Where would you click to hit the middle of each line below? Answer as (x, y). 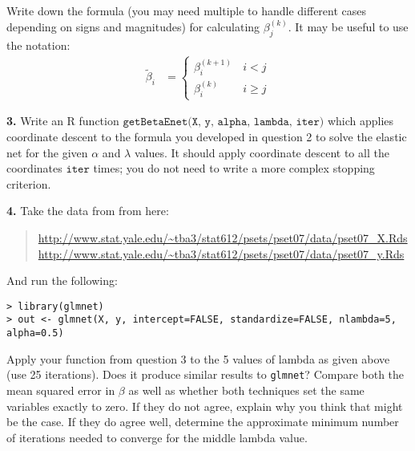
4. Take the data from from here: (88, 211)
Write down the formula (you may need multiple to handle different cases (187, 10)
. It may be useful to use (348, 27)
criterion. (29, 183)
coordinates (34, 168)
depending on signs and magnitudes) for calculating (133, 27)
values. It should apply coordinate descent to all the (262, 152)
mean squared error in (61, 390)
